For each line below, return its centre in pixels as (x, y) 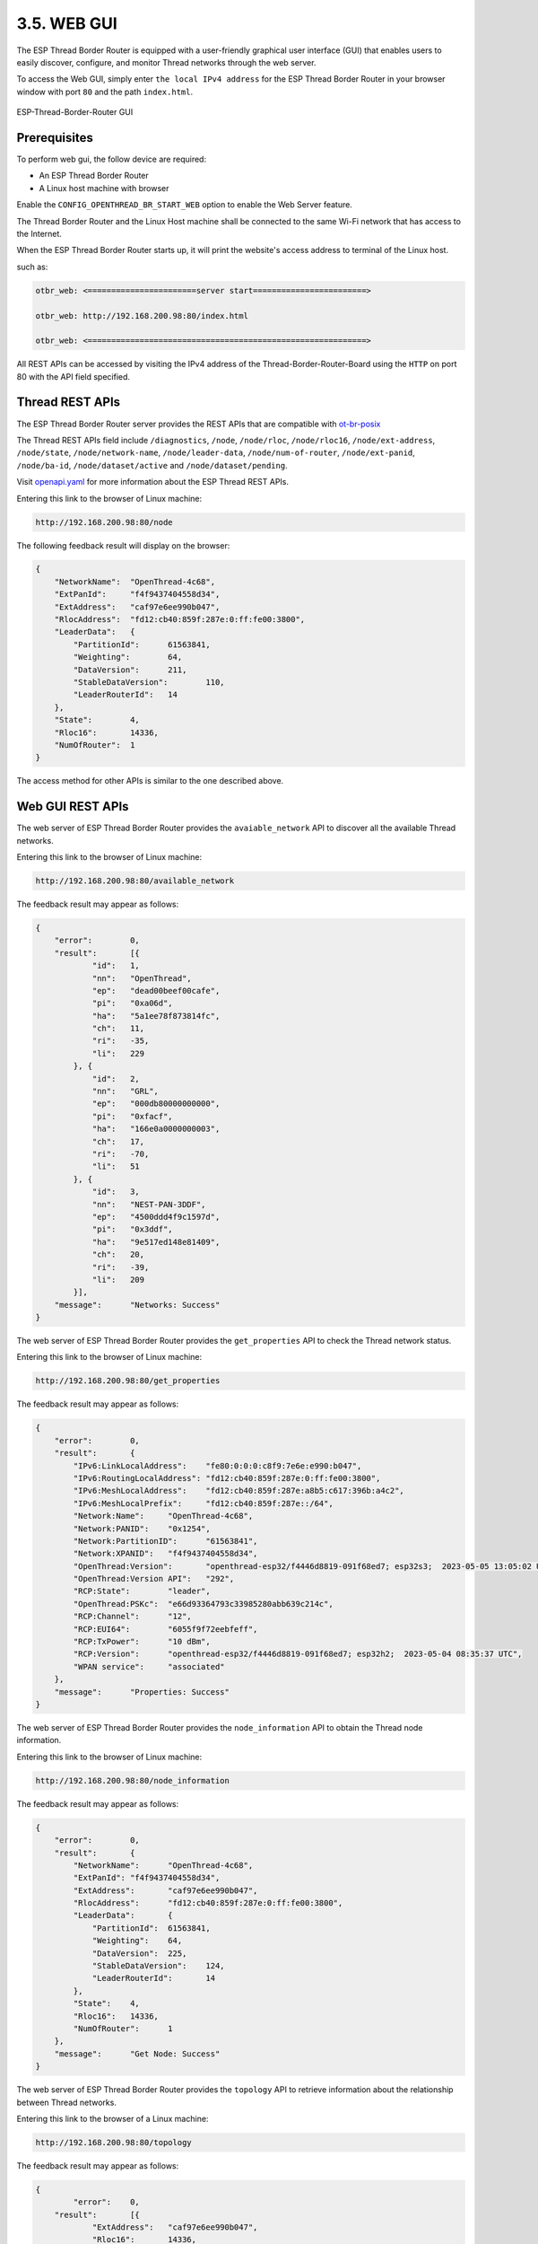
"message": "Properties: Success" (142, 1692)
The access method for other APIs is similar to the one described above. (150, 781)
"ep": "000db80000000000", (156, 1104)
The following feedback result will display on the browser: (123, 545)
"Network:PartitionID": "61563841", (165, 1541)
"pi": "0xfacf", (133, 1116)
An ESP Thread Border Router (94, 176)
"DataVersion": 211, (130, 670)
